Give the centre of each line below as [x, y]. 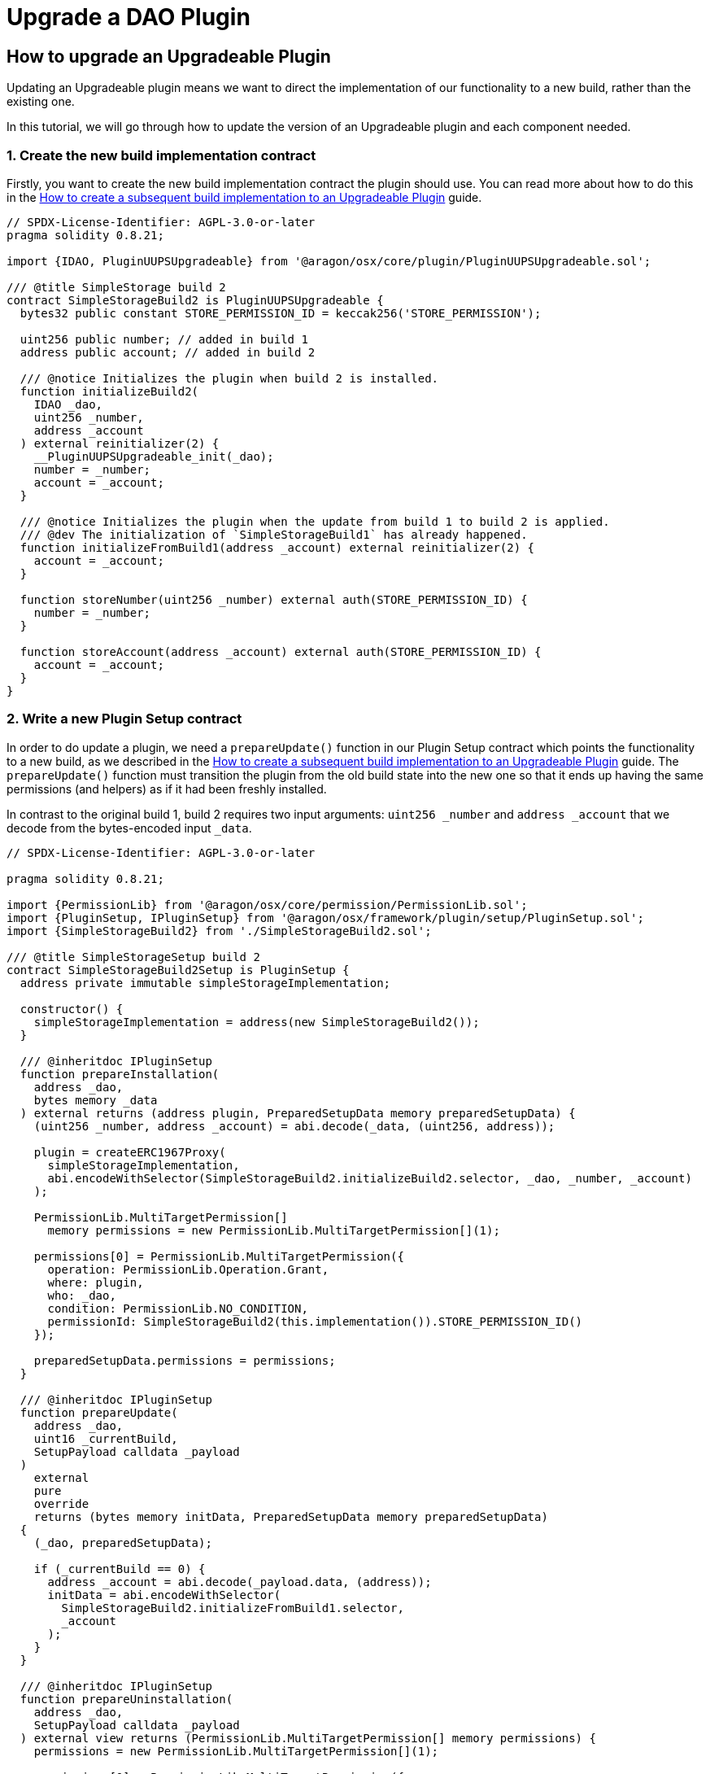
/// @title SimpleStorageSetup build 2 [133, 957]
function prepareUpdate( [99, 1412]
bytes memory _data [96, 1100]
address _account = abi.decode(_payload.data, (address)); [240, 1582]
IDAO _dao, [68, 404]
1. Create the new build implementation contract [161, 155]
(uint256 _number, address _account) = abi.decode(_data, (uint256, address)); [294, 1126]
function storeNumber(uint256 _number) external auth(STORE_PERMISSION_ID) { [274, 599]
